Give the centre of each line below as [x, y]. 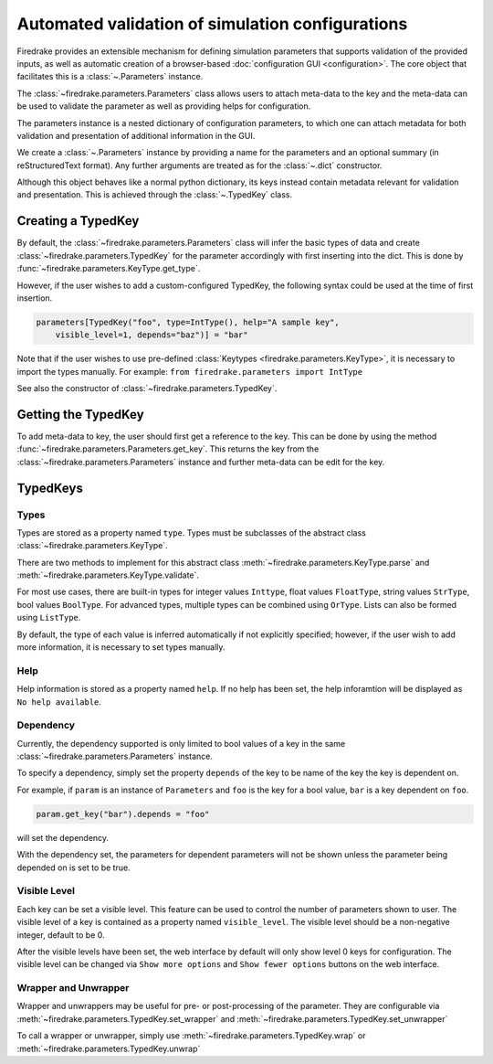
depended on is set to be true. [74, 867]
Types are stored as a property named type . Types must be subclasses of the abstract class [192, 532]
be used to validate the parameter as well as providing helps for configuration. [164, 106]
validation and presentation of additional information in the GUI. [136, 135]
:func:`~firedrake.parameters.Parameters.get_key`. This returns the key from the [168, 449]
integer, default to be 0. [61, 935]
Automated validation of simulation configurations [212, 24]
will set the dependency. [63, 837]
